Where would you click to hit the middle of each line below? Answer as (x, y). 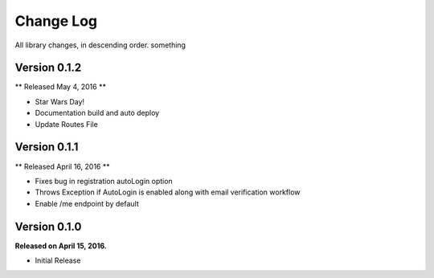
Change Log (56, 21)
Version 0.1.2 (48, 68)
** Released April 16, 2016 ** (62, 166)
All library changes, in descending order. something (100, 45)
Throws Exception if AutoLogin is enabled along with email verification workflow (168, 192)
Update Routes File (66, 124)
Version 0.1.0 (48, 226)
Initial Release (58, 260)
